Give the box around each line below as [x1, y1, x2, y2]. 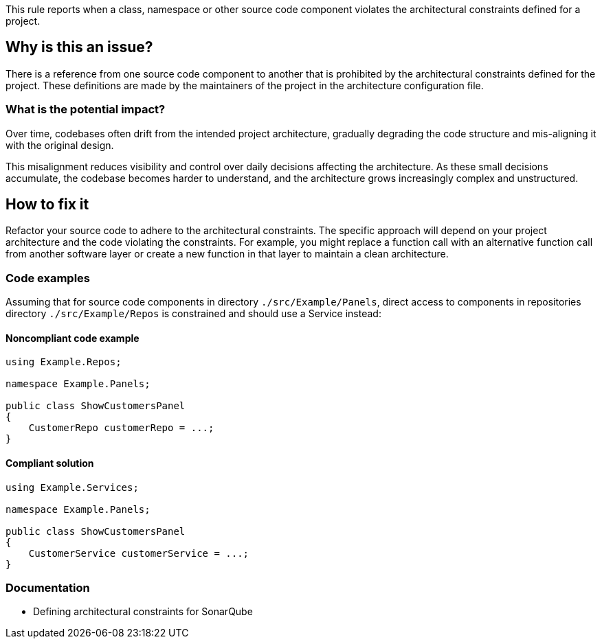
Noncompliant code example [5, 332, 140, 344]
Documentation [5, 581, 90, 595]
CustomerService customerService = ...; [28, 547, 249, 559]
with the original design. [5, 139, 114, 151]
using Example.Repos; [5, 356, 122, 368]
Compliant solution [5, 457, 94, 470]
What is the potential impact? [5, 102, 166, 117]
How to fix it [5, 196, 89, 214]
